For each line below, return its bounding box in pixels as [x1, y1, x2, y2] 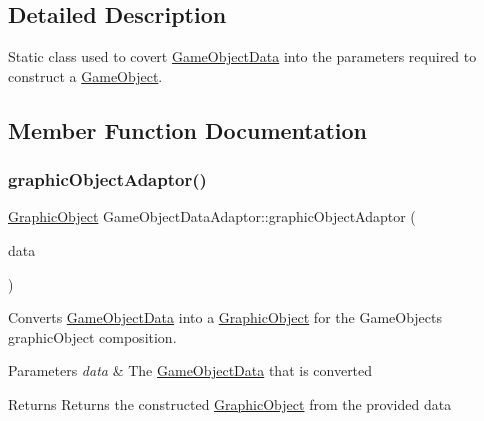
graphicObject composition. [8, 326, 177, 347]
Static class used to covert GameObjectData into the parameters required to [8, 46, 477, 67]
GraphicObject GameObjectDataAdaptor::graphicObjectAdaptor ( [8, 206, 416, 227]
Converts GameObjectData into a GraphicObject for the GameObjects [8, 307, 443, 328]
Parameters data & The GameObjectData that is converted [8, 360, 373, 381]
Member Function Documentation [8, 114, 368, 145]
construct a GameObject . [8, 65, 163, 86]
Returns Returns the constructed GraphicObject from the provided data [8, 393, 452, 414]
